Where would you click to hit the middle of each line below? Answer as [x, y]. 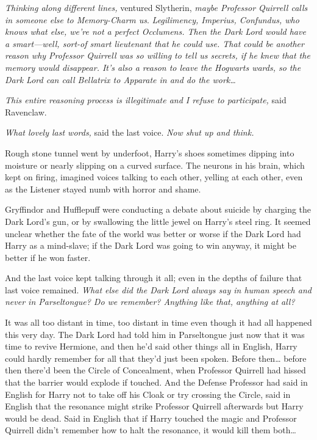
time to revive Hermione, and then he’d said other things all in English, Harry [151, 346]
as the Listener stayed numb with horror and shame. [103, 189]
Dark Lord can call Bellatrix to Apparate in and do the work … [120, 79]
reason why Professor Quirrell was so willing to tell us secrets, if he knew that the [158, 55]
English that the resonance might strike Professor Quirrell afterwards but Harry [154, 406]
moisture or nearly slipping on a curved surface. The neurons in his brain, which [155, 165]
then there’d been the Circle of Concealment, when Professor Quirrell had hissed [155, 370]
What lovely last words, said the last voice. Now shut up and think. [130, 132]
